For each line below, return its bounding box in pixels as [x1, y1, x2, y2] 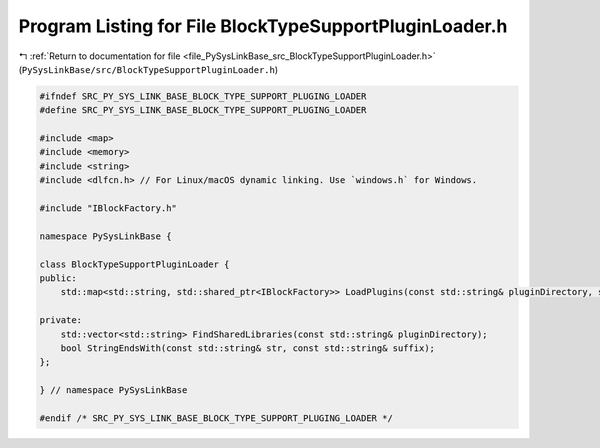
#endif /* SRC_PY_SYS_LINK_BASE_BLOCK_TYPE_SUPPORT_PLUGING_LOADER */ [39, 412, 394, 424]
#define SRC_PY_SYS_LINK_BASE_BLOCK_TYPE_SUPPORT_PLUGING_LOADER [39, 105, 367, 116]
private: [39, 315, 83, 326]
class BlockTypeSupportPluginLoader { [39, 258, 230, 270]
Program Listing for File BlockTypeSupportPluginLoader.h [18, 15, 508, 37]
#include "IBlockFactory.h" [39, 203, 177, 214]
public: [39, 273, 77, 284]
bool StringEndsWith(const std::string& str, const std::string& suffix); [60, 342, 435, 354]
